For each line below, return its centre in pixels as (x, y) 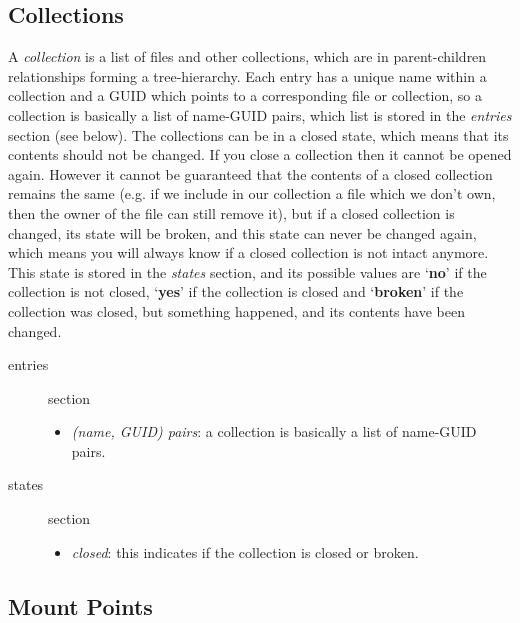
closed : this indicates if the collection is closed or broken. (245, 551)
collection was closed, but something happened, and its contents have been (236, 310)
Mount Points (80, 605)
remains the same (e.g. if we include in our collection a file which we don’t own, (252, 193)
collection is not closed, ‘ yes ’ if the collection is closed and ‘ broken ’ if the (236, 291)
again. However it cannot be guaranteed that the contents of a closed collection (250, 173)
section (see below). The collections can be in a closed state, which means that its (258, 134)
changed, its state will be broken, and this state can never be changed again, (242, 232)
